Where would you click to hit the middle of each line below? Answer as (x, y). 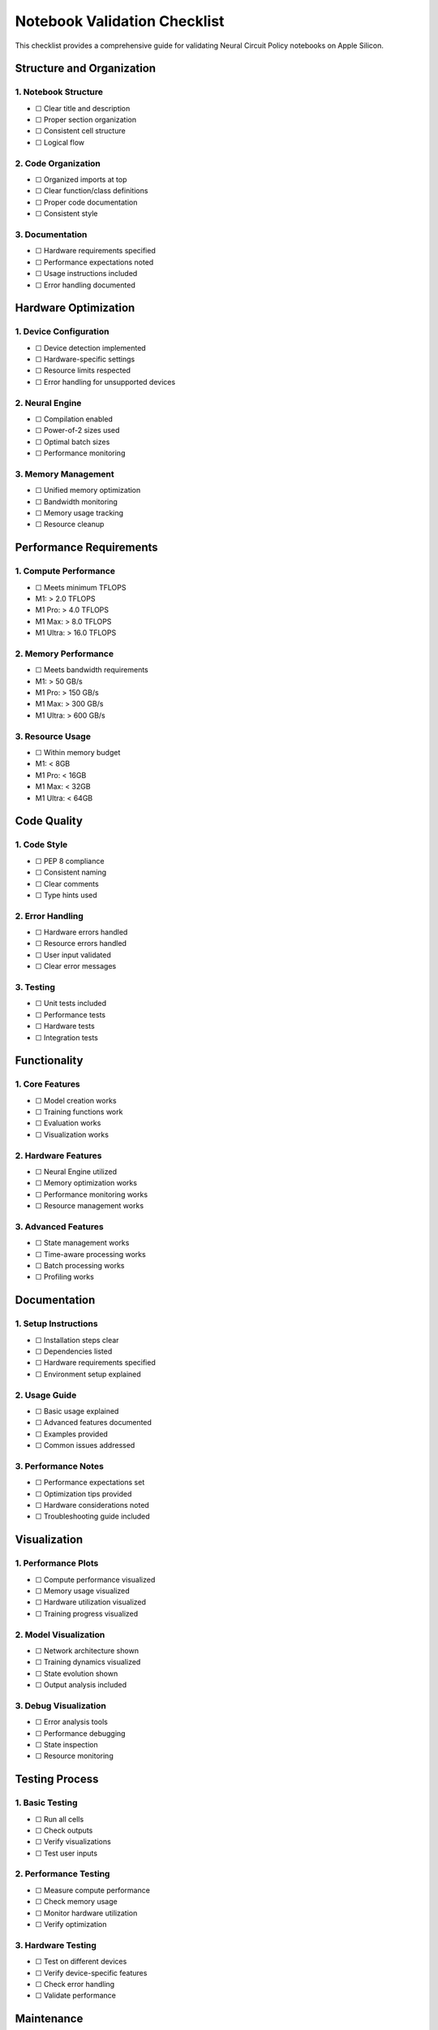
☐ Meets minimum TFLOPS (81, 587)
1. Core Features (47, 1084)
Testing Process (57, 1779)
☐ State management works (82, 1243)
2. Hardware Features (58, 1155)
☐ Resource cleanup (70, 525)
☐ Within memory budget (78, 753)
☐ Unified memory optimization (88, 490)
